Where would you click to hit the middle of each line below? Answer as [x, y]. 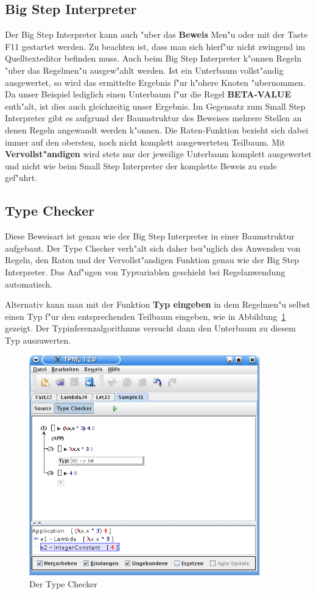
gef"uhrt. [21, 178]
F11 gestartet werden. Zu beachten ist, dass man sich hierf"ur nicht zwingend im [155, 46]
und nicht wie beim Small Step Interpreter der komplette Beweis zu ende [141, 165]
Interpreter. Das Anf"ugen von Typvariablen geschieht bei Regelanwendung [145, 271]
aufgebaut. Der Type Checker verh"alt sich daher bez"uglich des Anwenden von [153, 248]
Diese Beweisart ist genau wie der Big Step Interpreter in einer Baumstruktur [150, 236]
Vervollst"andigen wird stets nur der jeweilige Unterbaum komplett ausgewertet [158, 154]
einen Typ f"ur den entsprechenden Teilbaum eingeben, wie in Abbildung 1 [146, 316]
